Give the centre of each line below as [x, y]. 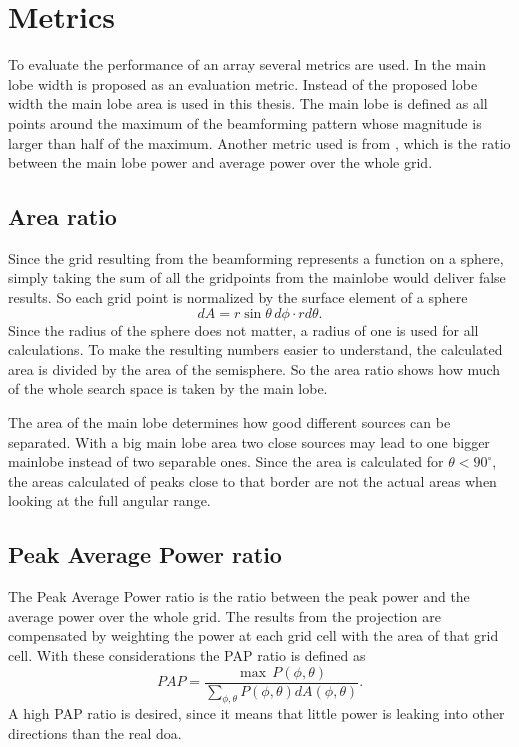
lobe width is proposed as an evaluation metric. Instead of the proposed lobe [243, 83]
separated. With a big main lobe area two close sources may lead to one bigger [249, 441]
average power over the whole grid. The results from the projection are [224, 615]
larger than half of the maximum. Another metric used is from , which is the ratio [259, 142]
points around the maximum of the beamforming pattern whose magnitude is [245, 122]
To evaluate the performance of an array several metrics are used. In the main [247, 64]
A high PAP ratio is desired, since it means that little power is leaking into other [256, 713]
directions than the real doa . [95, 733]
